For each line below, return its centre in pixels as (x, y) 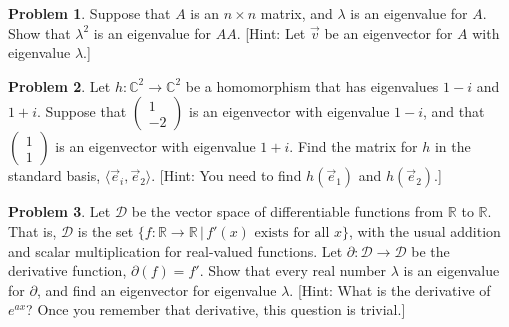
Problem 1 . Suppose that (89, 13)
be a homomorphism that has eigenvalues (312, 85)
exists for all (292, 232)
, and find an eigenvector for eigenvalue (156, 289)
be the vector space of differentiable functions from (287, 211)
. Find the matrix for (353, 146)
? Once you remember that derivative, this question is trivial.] (216, 309)
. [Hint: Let (271, 32)
